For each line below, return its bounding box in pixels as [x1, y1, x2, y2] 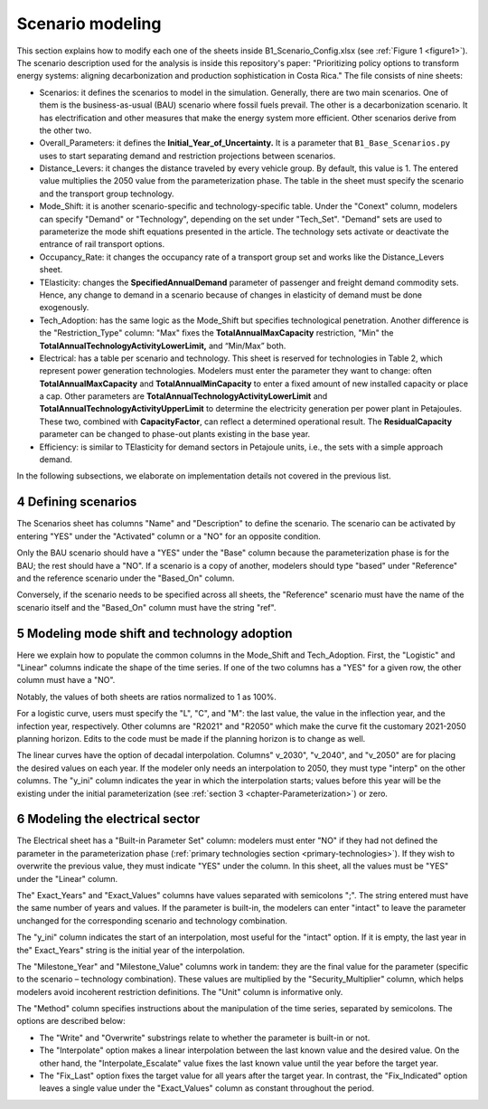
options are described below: [16, 1016, 126, 1027]
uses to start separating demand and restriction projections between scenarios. [39, 150, 336, 161]
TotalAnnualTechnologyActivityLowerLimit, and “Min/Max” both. [39, 340, 286, 351]
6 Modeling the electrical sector [16, 811, 201, 827]
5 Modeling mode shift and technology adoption [16, 625, 293, 641]
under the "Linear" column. [16, 873, 118, 884]
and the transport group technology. [39, 188, 174, 199]
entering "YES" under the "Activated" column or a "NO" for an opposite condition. [16, 530, 321, 542]
